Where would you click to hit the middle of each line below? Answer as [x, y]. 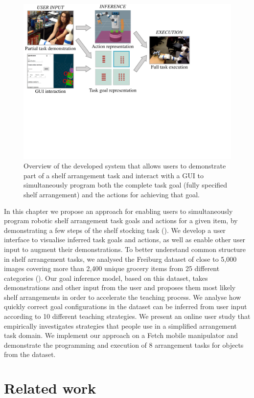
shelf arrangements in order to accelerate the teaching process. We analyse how [123, 297]
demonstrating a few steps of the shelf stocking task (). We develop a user [115, 230]
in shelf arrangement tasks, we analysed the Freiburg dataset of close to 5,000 [120, 259]
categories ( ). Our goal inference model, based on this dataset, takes [106, 278]
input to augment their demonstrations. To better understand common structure [125, 249]
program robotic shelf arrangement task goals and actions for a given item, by [121, 220]
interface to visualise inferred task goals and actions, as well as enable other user [125, 240]
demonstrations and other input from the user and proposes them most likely [120, 287]
